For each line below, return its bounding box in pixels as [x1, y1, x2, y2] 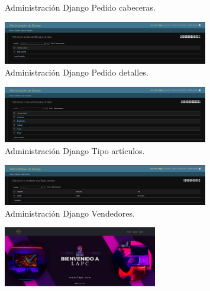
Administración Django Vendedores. [5, 207, 135, 219]
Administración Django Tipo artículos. [5, 144, 145, 156]
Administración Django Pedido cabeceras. [5, 1, 156, 13]
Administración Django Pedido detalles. [5, 66, 148, 79]
